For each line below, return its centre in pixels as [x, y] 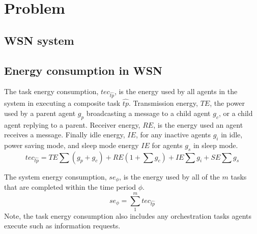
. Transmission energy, [163, 103]
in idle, [232, 135]
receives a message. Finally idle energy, [65, 135]
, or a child [236, 113]
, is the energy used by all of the [169, 176]
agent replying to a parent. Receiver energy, [72, 124]
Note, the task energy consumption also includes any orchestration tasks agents [128, 215]
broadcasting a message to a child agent [148, 113]
